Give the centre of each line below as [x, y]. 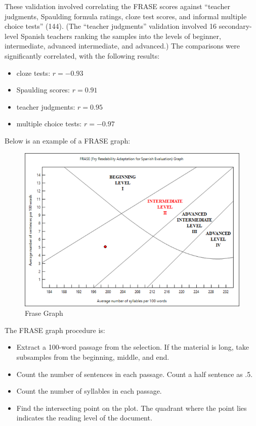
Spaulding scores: [43, 90]
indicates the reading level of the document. [84, 418]
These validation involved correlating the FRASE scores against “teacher [117, 6]
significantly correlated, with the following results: [82, 55]
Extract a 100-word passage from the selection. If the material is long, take [133, 347]
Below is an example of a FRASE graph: [68, 140]
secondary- [235, 26]
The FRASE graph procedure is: [55, 330]
